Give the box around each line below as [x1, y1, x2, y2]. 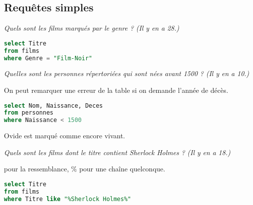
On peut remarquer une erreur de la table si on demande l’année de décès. [4, 85, 228, 95]
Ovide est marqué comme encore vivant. [4, 130, 125, 141]
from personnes [4, 109, 54, 117]
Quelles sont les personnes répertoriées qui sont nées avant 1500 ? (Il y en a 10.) [4, 68, 250, 79]
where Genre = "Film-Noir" [4, 54, 93, 62]
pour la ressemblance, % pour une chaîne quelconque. [4, 164, 165, 174]
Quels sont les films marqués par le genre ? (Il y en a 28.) [4, 23, 180, 33]
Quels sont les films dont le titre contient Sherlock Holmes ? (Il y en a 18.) [4, 147, 231, 157]
